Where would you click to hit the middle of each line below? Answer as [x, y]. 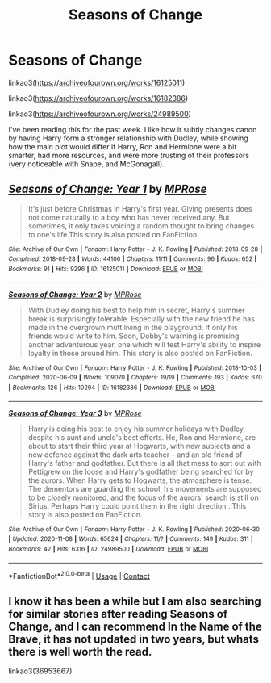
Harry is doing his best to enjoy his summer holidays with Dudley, [137, 429]
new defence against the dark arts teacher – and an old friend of [135, 455]
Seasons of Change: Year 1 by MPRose [108, 189]
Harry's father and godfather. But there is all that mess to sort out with [145, 463]
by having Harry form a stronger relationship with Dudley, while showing [128, 138]
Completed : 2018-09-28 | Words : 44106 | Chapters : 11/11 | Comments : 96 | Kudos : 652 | [133, 259]
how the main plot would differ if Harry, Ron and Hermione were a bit [123, 146]
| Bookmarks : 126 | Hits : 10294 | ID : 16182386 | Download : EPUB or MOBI [112, 388]
